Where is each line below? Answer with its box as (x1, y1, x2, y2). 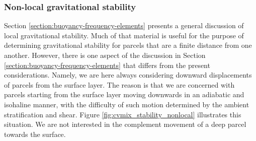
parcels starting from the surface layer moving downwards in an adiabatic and (4, 89, 244, 100)
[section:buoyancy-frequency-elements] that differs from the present (4, 59, 210, 70)
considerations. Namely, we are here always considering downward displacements (4, 69, 252, 80)
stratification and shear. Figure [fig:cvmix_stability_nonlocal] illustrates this (4, 109, 241, 119)
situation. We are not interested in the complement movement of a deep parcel (4, 119, 246, 129)
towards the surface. (4, 128, 66, 139)
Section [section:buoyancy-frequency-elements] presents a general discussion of (4, 20, 244, 31)
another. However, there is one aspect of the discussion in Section (4, 50, 206, 60)
